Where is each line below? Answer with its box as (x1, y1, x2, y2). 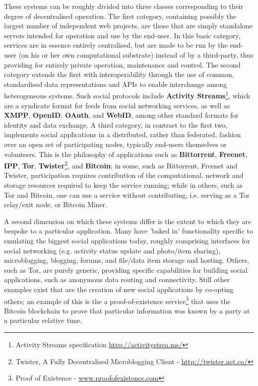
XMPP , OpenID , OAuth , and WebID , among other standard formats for (4, 110, 239, 120)
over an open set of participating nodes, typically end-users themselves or (4, 139, 227, 149)
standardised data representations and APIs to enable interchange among (4, 78, 227, 89)
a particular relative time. (4, 315, 82, 325)
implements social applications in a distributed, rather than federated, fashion (4, 129, 241, 140)
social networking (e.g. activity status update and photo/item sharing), (4, 245, 220, 255)
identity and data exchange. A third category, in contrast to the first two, (4, 119, 228, 130)
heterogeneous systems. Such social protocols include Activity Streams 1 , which (4, 89, 251, 100)
